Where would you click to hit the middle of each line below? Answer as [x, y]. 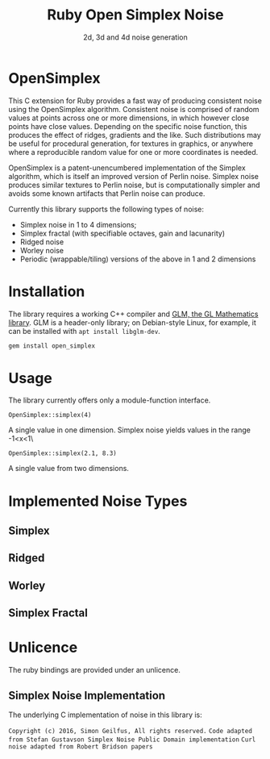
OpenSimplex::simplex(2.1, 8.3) [62, 453]
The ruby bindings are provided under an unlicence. [95, 670]
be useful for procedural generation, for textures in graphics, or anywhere [131, 144]
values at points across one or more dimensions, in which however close [129, 118]
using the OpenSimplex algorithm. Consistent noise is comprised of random [134, 109]
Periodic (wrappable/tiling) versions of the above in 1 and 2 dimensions [138, 259]
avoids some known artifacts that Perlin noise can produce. [107, 193]
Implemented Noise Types [98, 501]
